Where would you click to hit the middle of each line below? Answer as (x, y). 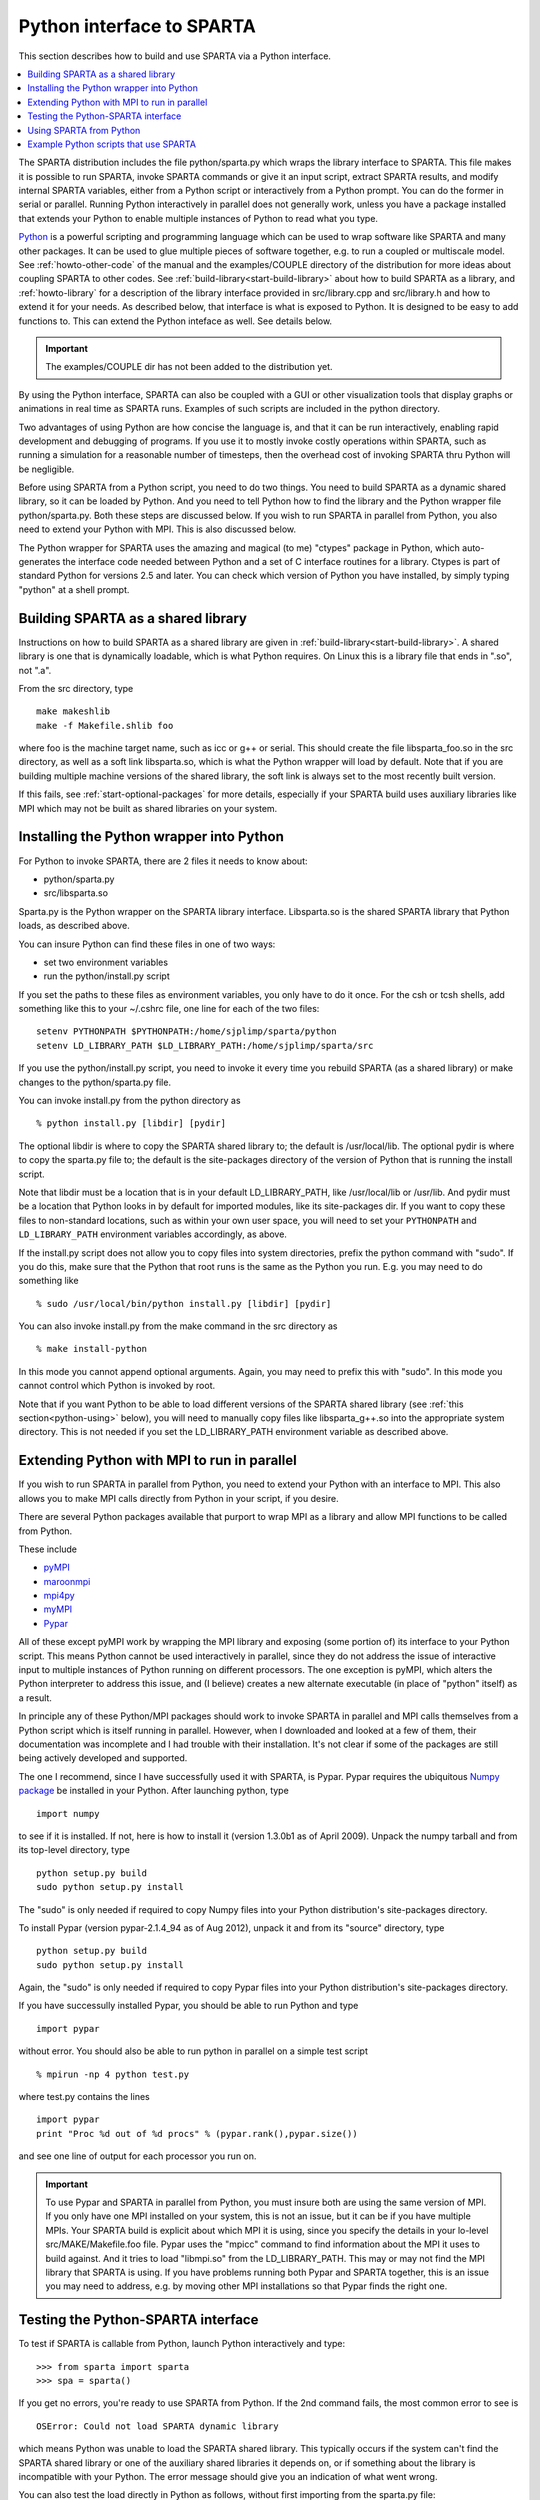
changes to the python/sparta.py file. (95, 1082)
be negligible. (46, 469)
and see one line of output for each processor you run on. (137, 2156)
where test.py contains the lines (84, 2097)
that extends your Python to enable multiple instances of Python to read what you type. (198, 218)
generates (39, 562)
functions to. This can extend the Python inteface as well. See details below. (175, 321)
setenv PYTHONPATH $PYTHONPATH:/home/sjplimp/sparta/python (186, 1031)
